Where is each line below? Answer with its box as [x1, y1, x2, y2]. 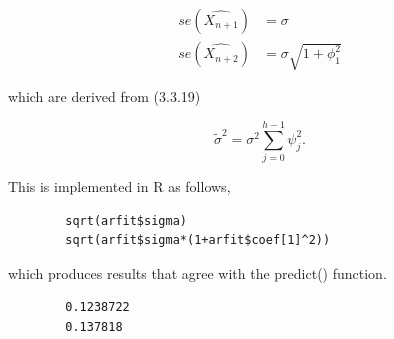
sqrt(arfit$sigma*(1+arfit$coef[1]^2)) [65, 233, 331, 248]
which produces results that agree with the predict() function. [8, 262, 387, 283]
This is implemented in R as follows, [8, 176, 231, 197]
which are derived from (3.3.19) [8, 86, 201, 107]
